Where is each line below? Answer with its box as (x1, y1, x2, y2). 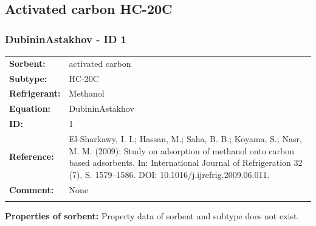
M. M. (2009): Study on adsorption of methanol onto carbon (69, 144, 295, 157)
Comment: (9, 183, 54, 196)
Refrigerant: (9, 87, 61, 100)
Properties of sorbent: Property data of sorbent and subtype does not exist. (5, 209, 300, 222)
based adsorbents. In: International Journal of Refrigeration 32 (69, 156, 303, 169)
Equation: (9, 102, 51, 115)
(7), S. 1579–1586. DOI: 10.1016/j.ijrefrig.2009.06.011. (69, 168, 270, 180)
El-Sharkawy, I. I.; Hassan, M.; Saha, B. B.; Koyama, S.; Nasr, (69, 132, 302, 145)
